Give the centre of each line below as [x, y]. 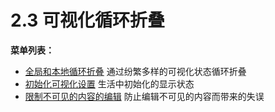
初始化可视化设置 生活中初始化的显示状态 [109, 83]
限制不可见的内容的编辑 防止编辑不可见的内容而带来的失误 [144, 96]
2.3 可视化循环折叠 [88, 20]
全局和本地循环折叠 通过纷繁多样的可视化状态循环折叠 [135, 71]
